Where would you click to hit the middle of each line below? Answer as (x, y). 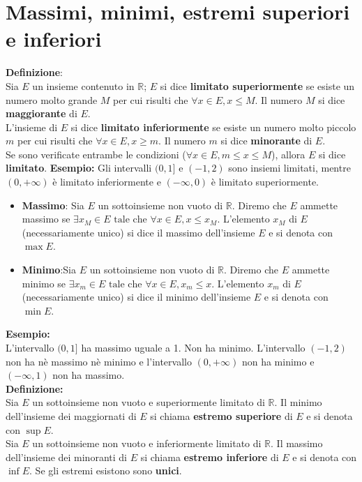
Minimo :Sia (49, 270)
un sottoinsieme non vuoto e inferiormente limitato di (147, 443)
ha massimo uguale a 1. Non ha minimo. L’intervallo (193, 347)
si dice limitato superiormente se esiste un (257, 85)
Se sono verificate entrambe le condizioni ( (96, 154)
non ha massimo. (89, 375)
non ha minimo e (278, 361)
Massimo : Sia (53, 205)
